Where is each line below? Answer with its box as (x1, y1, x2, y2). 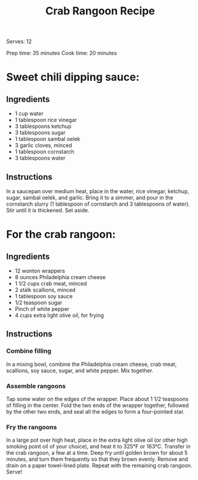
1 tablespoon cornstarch (14, 148, 75, 155)
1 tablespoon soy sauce (14, 293, 73, 299)
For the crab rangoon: (6, 228, 116, 241)
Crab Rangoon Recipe (45, 4, 155, 18)
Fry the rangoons (6, 423, 57, 431)
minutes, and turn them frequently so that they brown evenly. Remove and (6, 455, 188, 463)
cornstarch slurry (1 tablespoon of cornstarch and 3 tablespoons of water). (6, 200, 190, 207)
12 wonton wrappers (14, 267, 66, 274)
